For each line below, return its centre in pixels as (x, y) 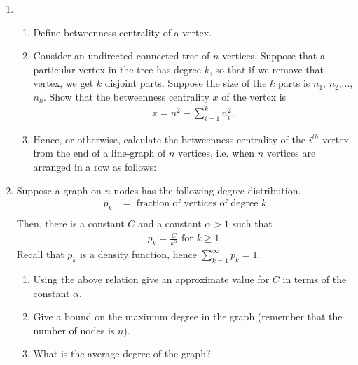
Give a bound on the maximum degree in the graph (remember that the (188, 316)
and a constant (170, 223)
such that (252, 223)
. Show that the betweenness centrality (126, 96)
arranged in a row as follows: (95, 167)
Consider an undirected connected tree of (122, 56)
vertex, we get (63, 83)
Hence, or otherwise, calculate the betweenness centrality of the (169, 139)
